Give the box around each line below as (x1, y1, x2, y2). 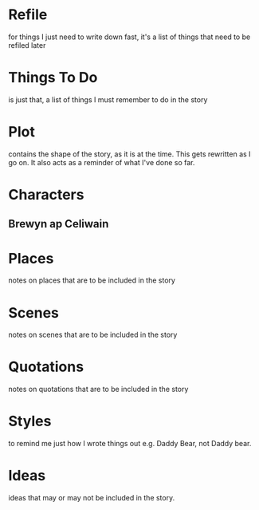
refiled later (8, 40, 46, 49)
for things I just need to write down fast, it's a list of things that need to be (8, 32, 251, 42)
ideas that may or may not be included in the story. (8, 493, 175, 503)
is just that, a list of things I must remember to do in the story (8, 94, 208, 105)
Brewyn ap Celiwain (8, 217, 109, 231)
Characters (8, 186, 84, 204)
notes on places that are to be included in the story (8, 275, 175, 285)
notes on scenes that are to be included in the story (8, 330, 178, 340)
